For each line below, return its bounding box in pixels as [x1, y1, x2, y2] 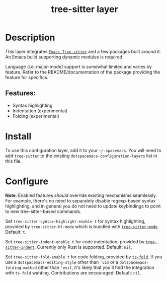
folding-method [5, 265, 37, 270]
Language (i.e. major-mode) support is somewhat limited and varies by [5, 63, 152, 69]
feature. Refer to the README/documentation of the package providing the [5, 69, 160, 75]
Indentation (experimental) [12, 107, 68, 114]
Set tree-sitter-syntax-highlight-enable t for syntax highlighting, [5, 218, 146, 224]
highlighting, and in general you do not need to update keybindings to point [5, 203, 161, 209]
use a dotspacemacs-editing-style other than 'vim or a [5, 259, 119, 265]
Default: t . [5, 229, 27, 235]
